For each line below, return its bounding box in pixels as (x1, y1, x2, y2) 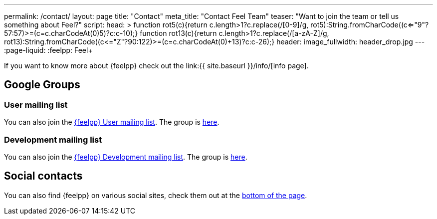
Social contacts (4, 170, 83, 183)
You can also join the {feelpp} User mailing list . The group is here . (4, 118, 219, 127)
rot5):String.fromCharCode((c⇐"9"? (310, 20, 429, 29)
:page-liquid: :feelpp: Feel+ (4, 46, 93, 54)
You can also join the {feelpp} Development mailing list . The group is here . (4, 152, 247, 161)
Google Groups (4, 78, 80, 91)
